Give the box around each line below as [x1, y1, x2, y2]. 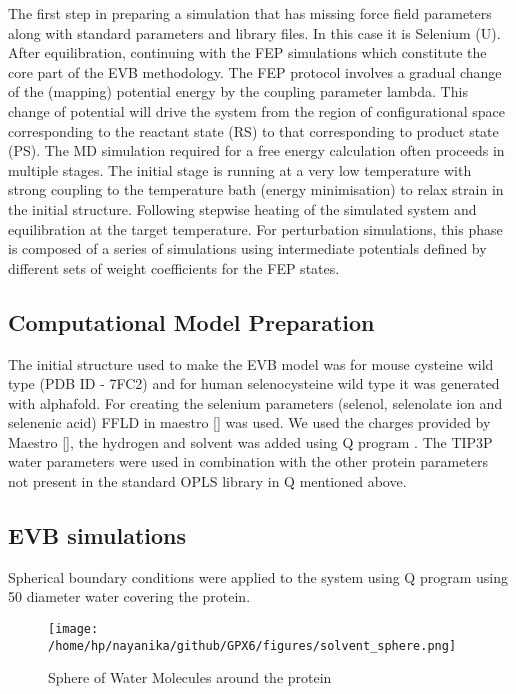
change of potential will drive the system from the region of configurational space [8, 100, 505, 121]
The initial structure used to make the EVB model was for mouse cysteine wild [8, 353, 494, 374]
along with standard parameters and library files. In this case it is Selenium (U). [8, 22, 501, 43]
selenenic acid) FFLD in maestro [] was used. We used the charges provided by [8, 412, 491, 433]
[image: [48, 622, 99, 637]
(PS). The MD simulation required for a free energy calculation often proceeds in [8, 140, 505, 161]
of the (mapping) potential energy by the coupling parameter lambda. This [8, 81, 468, 102]
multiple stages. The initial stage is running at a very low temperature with [8, 159, 472, 180]
